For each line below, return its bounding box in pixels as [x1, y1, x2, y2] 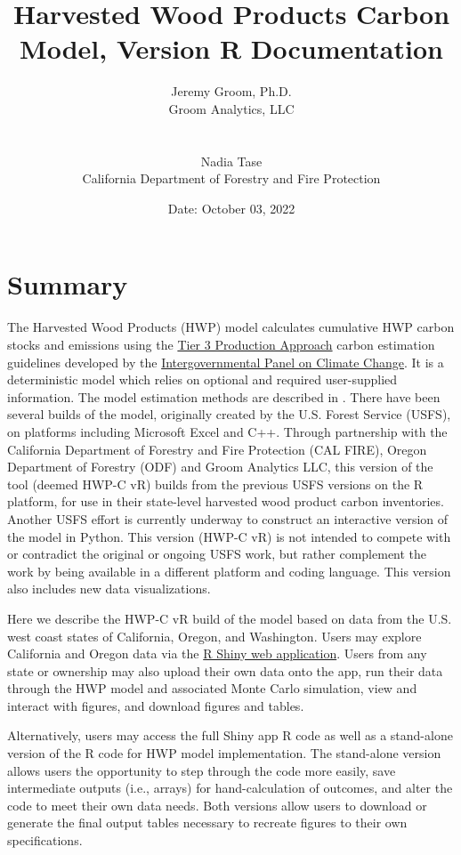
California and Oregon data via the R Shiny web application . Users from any [7, 644, 427, 663]
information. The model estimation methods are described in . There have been [7, 387, 441, 406]
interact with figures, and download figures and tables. [7, 696, 304, 714]
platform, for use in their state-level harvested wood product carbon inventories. [7, 492, 444, 511]
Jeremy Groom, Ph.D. [171, 82, 292, 101]
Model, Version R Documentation [20, 30, 443, 67]
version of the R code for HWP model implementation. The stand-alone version [7, 744, 441, 762]
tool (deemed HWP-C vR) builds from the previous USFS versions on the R [7, 474, 424, 493]
